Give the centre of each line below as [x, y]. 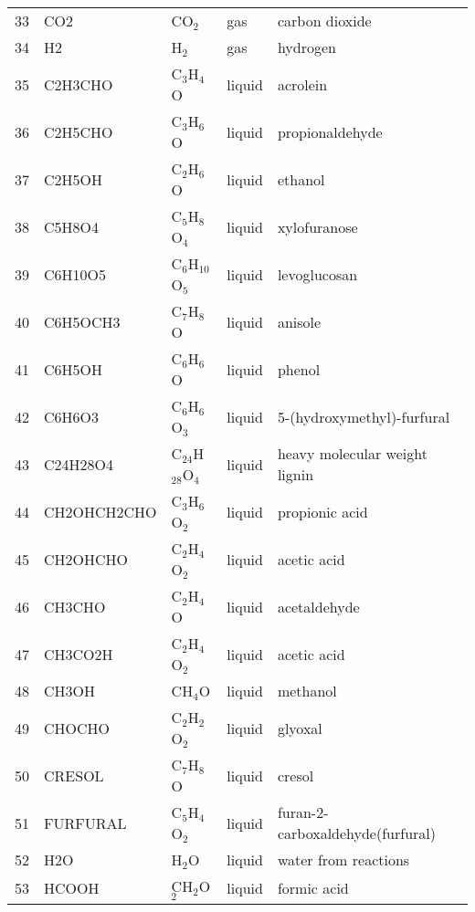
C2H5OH [74, 179]
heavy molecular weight [352, 453]
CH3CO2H [79, 654]
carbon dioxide [324, 21]
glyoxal [300, 728]
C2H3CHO [79, 84]
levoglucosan [317, 274]
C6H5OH [74, 369]
